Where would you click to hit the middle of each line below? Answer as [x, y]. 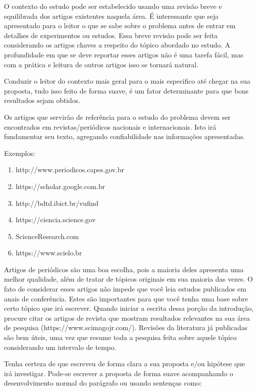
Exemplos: [20, 153]
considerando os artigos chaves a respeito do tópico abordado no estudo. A [117, 45]
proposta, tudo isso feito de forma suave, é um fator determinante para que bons [126, 90]
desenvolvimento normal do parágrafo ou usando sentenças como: [103, 383]
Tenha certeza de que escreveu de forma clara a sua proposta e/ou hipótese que [125, 364]
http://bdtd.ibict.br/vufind [57, 203]
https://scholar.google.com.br [60, 186]
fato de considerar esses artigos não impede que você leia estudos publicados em [125, 289]
